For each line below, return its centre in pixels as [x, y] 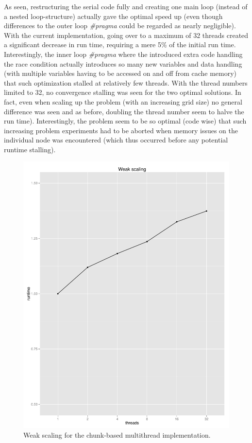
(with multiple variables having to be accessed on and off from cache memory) [120, 73]
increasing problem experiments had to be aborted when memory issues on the [121, 130]
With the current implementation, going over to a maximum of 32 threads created [126, 35]
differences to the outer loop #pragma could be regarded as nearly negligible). [120, 26]
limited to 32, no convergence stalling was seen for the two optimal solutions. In [123, 92]
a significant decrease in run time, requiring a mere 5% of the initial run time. [120, 44]
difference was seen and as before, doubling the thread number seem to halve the [124, 111]
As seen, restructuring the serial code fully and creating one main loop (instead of [126, 6]
